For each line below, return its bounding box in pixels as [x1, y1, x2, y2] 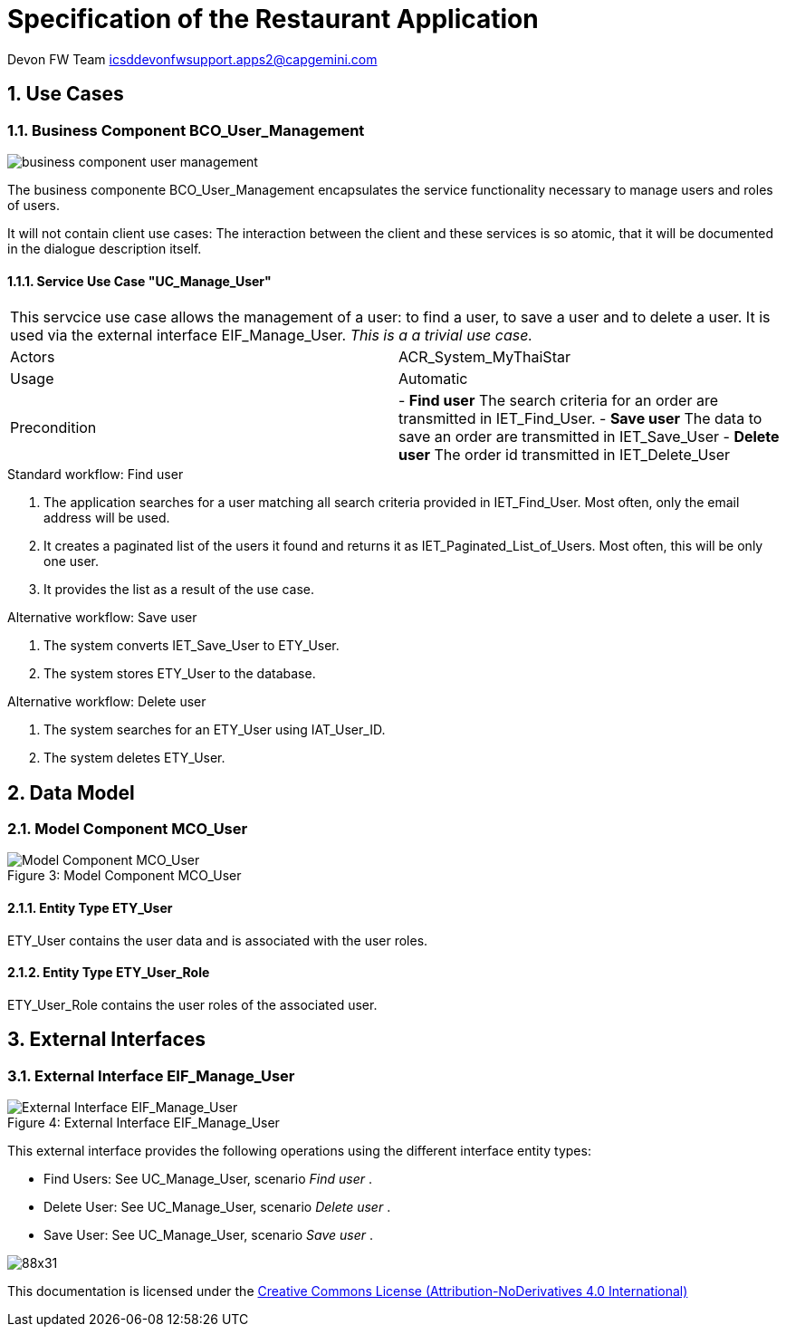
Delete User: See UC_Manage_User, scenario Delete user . [43, 1199, 391, 1215]
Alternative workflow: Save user [7, 609, 197, 626]
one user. [43, 553, 100, 570]
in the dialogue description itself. [7, 240, 202, 256]
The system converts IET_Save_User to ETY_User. [43, 638, 340, 654]
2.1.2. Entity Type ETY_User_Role [7, 965, 210, 981]
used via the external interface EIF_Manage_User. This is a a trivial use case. [10, 326, 533, 345]
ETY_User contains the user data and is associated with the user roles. [7, 932, 428, 948]
